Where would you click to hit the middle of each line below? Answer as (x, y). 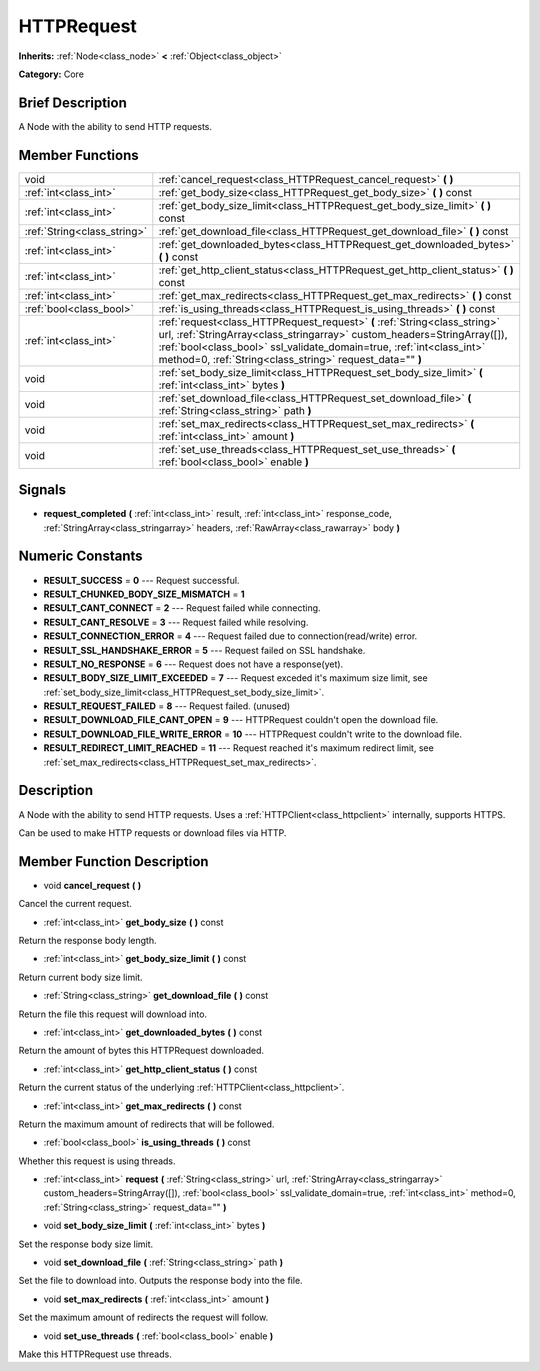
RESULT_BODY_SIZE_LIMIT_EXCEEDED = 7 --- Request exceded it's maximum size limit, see (236, 678)
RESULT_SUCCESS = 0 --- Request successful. (141, 580)
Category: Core (51, 74)
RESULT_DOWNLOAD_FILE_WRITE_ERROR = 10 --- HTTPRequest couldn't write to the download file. (252, 734)
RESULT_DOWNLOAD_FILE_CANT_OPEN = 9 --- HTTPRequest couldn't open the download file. (241, 720)
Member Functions (78, 155)
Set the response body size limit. (86, 1244)
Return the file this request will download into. (113, 1014)
